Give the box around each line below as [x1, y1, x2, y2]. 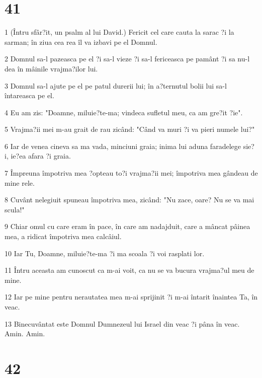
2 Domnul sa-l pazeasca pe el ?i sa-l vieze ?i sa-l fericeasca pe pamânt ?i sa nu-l [5, 53, 250, 64]
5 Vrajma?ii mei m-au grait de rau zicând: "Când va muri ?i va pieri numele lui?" [5, 124, 255, 134]
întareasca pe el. [5, 90, 54, 101]
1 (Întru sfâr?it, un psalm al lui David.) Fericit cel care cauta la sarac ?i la [5, 27, 234, 37]
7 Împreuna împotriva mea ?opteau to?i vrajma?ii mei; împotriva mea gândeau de [5, 168, 258, 178]
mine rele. [5, 177, 35, 188]
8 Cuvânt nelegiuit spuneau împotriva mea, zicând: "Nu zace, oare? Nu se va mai [5, 194, 254, 205]
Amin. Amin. [5, 328, 45, 339]
